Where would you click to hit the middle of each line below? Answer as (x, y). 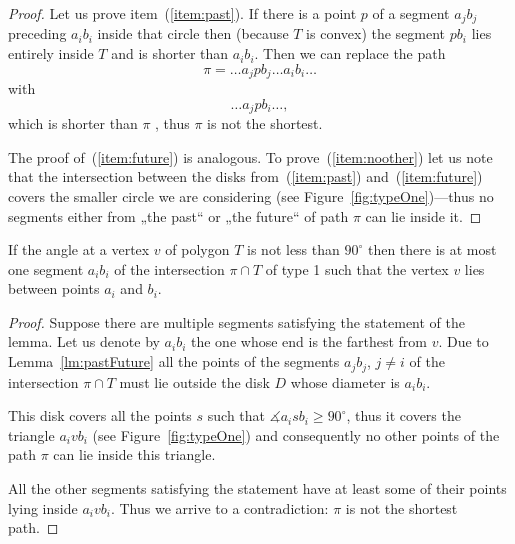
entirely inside (51, 53)
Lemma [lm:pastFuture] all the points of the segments (174, 361)
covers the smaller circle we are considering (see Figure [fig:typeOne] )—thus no (251, 195)
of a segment (411, 13)
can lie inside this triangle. (134, 454)
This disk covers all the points (100, 415)
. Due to (463, 341)
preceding (37, 33)
